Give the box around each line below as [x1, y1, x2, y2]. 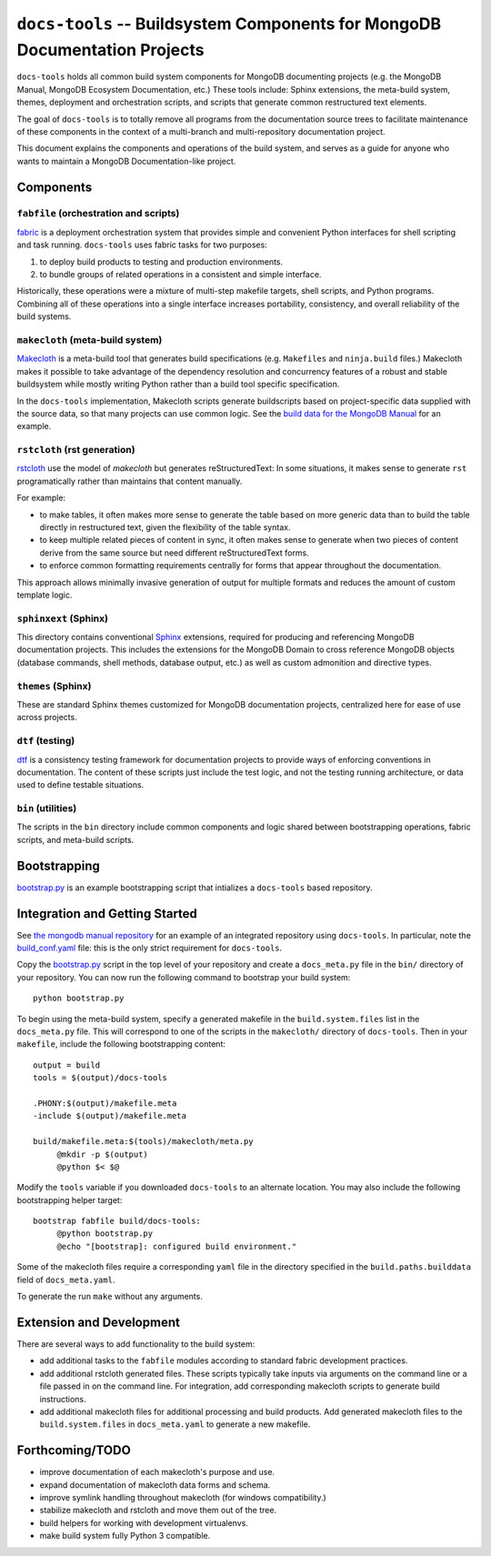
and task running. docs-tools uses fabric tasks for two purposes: [16, 239, 267, 250]
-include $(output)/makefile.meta [33, 1110, 186, 1121]
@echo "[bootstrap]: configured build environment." [56, 1241, 297, 1251]
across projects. [16, 712, 77, 723]
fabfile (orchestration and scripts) [16, 207, 180, 220]
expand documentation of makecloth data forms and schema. [39, 1479, 271, 1491]
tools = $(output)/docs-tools [33, 1073, 168, 1083]
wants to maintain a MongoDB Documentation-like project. [16, 156, 236, 166]
